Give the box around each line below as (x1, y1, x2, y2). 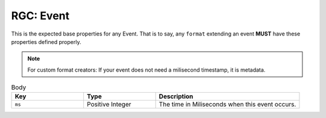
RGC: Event (11, 9, 69, 22)
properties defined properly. (11, 38, 81, 45)
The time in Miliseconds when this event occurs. (159, 100, 296, 108)
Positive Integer (86, 100, 132, 108)
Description (159, 92, 193, 101)
